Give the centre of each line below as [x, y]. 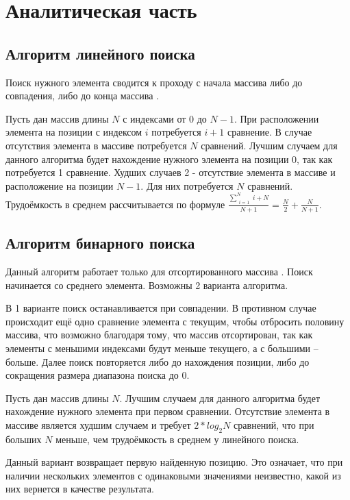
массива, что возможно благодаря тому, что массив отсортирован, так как [159, 335]
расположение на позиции [60, 185]
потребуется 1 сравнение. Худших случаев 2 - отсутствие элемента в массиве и [171, 172]
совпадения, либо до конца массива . [82, 96]
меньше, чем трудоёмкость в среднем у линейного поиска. [177, 439]
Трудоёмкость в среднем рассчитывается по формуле [115, 204]
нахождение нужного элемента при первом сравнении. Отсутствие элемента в [168, 411]
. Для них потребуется [187, 185]
